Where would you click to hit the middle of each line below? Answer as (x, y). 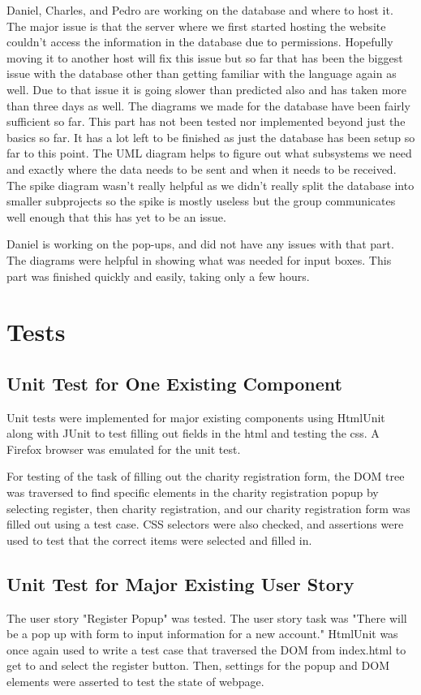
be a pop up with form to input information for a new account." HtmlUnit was (202, 634)
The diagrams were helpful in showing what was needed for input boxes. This (199, 259)
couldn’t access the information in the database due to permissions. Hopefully (200, 42)
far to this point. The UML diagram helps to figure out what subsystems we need (209, 153)
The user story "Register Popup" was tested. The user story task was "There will (207, 617)
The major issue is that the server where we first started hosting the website (196, 26)
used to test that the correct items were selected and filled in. (159, 540)
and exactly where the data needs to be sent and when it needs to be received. (202, 168)
